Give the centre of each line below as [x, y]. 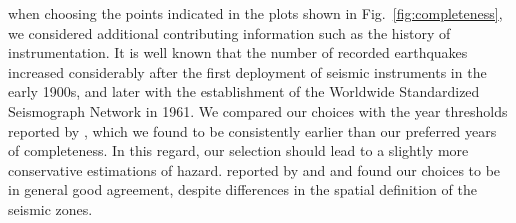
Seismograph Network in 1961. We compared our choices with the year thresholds [258, 110]
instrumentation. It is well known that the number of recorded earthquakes [238, 52]
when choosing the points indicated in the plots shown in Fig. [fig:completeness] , [255, 13]
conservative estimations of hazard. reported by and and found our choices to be [254, 169]
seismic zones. [50, 208]
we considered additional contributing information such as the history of [229, 32]
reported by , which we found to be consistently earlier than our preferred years [252, 130]
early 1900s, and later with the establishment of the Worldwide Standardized [244, 91]
